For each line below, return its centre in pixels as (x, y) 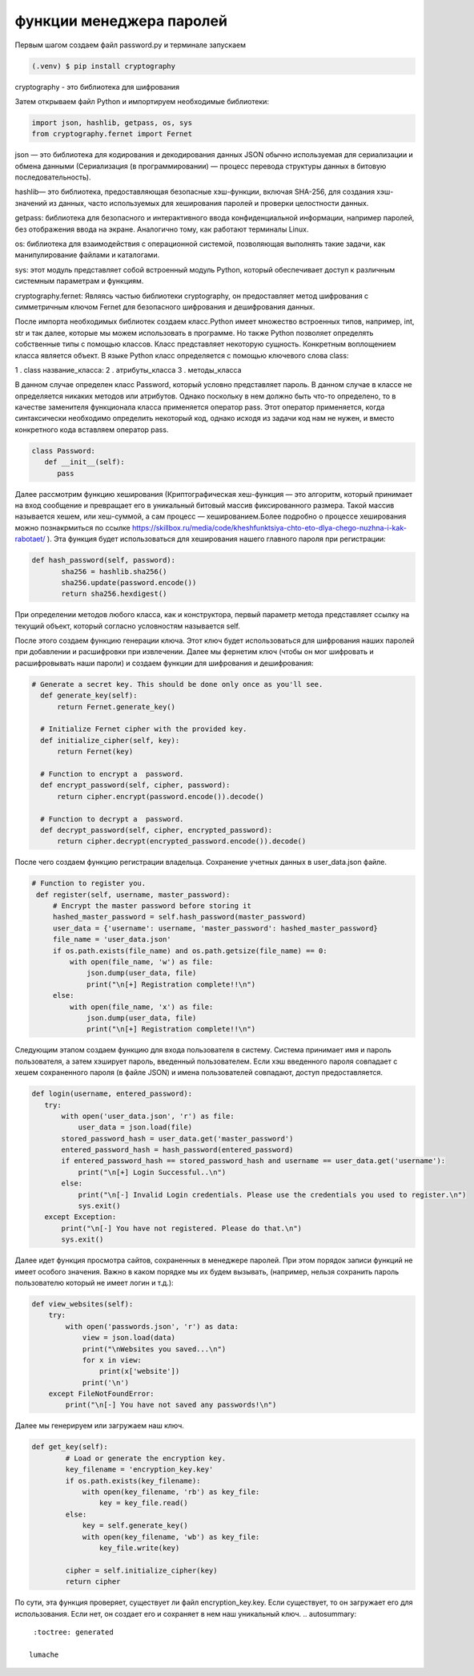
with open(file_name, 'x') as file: (141, 1007)
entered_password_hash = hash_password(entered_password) (177, 1150)
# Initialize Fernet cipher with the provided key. (144, 729)
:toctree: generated (73, 1632)
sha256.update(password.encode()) (129, 582)
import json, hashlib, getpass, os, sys (112, 123)
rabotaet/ (30, 539)
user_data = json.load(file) (135, 1127)
